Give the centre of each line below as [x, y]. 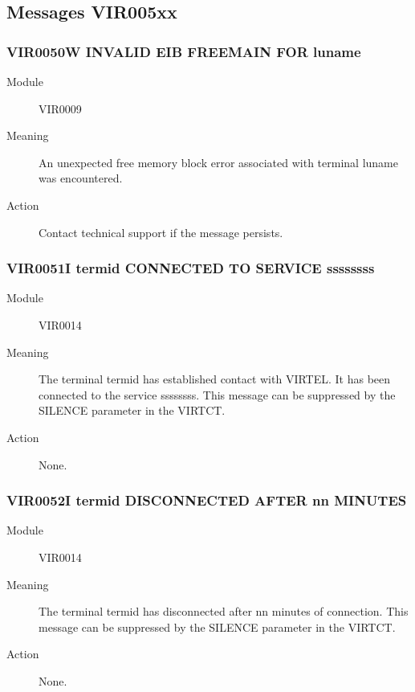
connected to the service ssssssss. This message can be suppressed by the [217, 394]
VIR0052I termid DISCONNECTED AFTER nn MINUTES [207, 500]
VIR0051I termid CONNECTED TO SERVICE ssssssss [191, 268]
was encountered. [81, 178]
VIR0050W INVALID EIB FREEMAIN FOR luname [184, 51]
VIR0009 [60, 108]
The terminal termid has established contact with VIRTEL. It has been [215, 379]
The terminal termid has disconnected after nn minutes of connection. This [224, 611]
